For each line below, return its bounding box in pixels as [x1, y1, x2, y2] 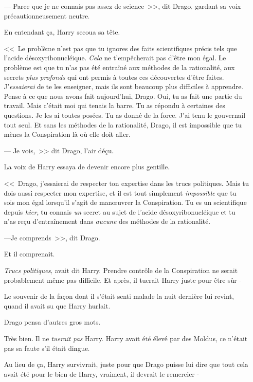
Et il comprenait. [4, 249, 55, 259]
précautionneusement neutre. [4, 10, 90, 20]
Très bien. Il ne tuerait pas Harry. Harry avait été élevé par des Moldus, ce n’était [4, 333, 248, 344]
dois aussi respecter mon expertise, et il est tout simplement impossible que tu [4, 187, 236, 198]
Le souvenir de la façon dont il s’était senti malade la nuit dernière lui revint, [4, 291, 234, 301]
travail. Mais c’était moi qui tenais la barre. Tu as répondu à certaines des [4, 100, 225, 110]
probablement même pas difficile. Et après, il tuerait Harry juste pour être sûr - [4, 274, 242, 285]
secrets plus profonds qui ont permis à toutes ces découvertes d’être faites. [4, 72, 224, 82]
